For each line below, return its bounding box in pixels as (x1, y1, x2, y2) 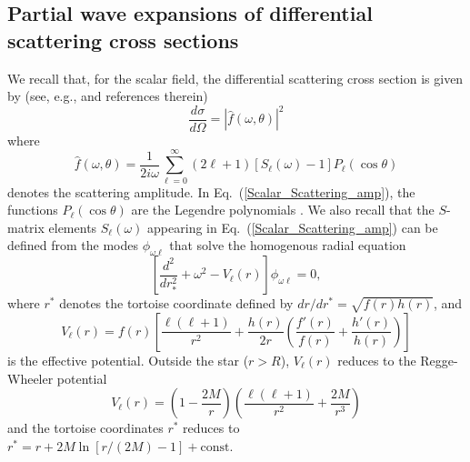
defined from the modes (7, 236, 139, 255)
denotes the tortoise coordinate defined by (59, 294, 294, 313)
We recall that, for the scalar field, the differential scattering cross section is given (7, 68, 464, 87)
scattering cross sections (7, 25, 239, 54)
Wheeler (7, 368, 54, 387)
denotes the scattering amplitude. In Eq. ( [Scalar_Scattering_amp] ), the (7, 182, 415, 201)
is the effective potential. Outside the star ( (7, 350, 249, 369)
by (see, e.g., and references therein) (7, 86, 208, 105)
